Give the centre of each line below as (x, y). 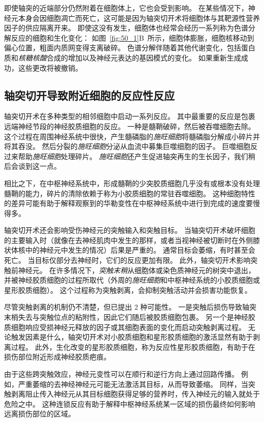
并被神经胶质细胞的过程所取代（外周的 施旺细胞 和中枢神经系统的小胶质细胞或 (132, 280)
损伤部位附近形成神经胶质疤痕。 (57, 357)
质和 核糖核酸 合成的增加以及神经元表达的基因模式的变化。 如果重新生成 (123, 57)
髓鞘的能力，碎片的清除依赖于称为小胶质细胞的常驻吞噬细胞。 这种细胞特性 (130, 193)
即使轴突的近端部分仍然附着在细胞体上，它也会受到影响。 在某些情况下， (126, 8)
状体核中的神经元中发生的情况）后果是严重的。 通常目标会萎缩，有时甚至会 (130, 250)
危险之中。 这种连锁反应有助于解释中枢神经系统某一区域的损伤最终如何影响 (130, 403)
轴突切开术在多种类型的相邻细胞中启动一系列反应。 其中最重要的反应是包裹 (130, 116)
